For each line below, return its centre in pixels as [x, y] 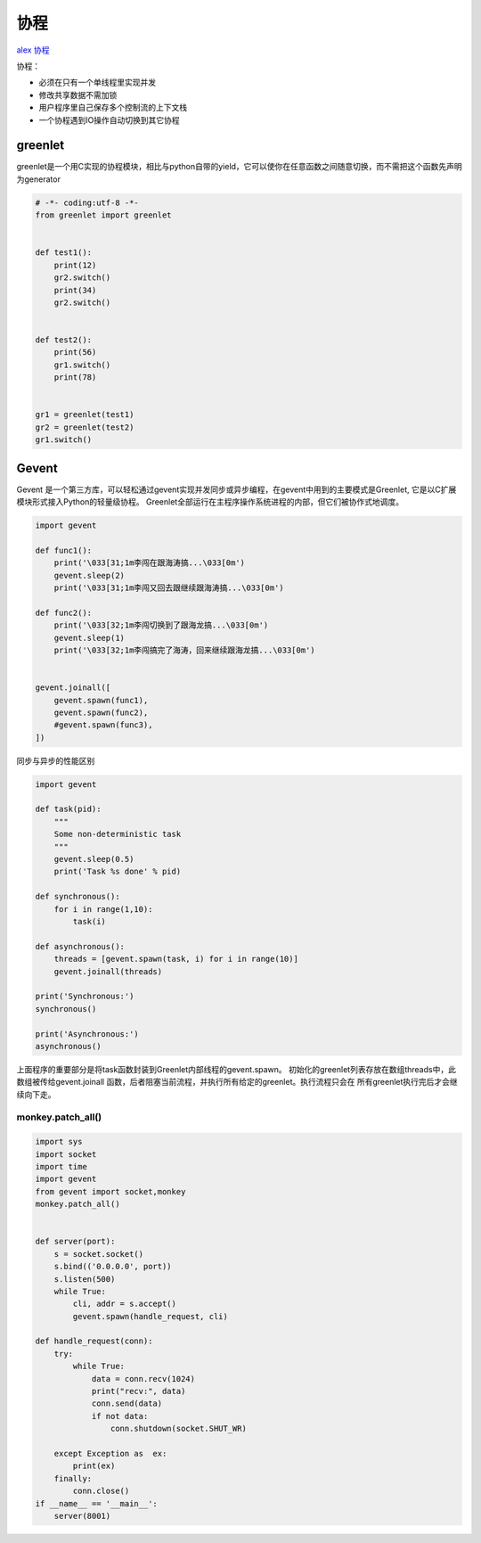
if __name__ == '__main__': [96, 1503]
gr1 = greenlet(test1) [85, 415]
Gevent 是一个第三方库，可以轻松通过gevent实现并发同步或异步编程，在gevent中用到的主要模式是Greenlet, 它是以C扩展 [236, 489]
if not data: [120, 1416]
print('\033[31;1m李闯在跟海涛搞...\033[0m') [149, 563]
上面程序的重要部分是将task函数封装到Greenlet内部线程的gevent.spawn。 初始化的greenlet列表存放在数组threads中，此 [236, 1069]
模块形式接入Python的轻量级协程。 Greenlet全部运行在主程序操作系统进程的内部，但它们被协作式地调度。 [210, 502]
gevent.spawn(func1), [101, 700]
